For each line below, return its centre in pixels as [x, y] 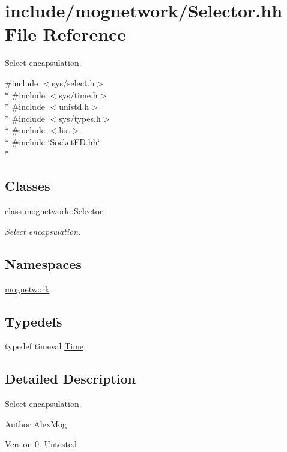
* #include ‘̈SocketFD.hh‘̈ [53, 141]
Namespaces [43, 263]
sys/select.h [73, 83]
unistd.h [74, 107]
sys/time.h [78, 95]
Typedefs [34, 321]
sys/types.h [80, 118]
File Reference [66, 34]
